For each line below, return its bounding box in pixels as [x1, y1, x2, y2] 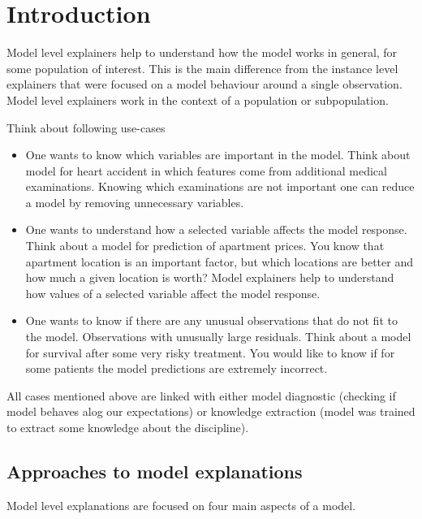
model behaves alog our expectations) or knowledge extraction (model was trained [6, 403, 416, 420]
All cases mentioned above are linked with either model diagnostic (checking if [6, 387, 396, 404]
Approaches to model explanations [6, 458, 303, 483]
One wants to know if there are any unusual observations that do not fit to [25, 312, 398, 329]
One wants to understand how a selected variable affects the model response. [25, 221, 407, 238]
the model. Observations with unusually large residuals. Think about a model [25, 328, 411, 345]
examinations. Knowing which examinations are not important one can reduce [25, 178, 415, 195]
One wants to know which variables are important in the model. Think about [25, 146, 411, 163]
